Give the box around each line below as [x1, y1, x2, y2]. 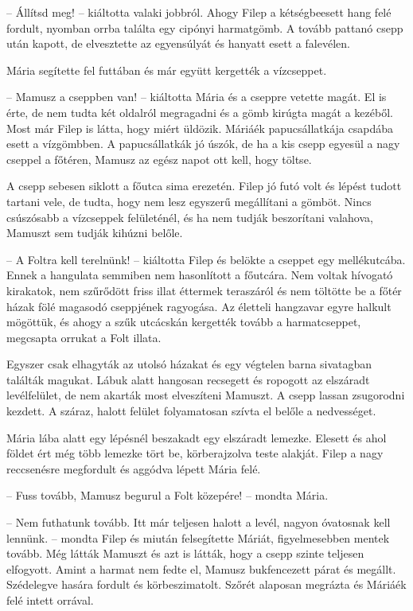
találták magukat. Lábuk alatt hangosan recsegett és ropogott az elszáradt [6, 371, 370, 387]
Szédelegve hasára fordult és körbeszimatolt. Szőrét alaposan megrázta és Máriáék [6, 576, 407, 593]
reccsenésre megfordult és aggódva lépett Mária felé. [6, 460, 261, 477]
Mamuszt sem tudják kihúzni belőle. [6, 224, 183, 241]
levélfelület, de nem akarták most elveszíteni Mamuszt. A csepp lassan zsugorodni [6, 387, 405, 403]
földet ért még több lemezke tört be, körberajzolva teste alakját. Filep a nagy [6, 445, 384, 461]
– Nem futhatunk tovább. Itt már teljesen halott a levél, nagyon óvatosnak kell [6, 514, 391, 531]
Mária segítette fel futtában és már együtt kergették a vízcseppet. [6, 61, 327, 78]
